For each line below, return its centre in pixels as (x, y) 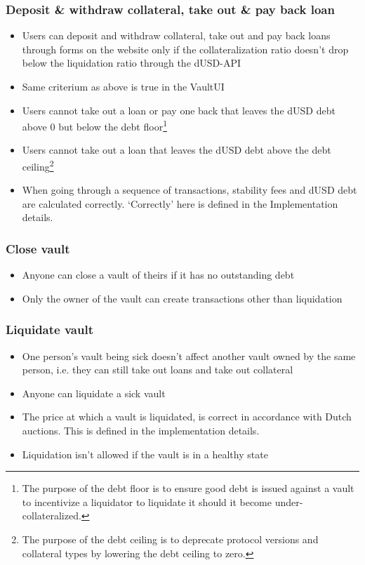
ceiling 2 (38, 165)
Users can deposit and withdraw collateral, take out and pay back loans (176, 35)
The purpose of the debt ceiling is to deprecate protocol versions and (170, 539)
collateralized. (52, 516)
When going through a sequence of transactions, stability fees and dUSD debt (190, 190)
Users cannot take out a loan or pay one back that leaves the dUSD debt (179, 110)
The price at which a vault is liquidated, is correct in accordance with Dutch (187, 417)
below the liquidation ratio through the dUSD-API (132, 63)
